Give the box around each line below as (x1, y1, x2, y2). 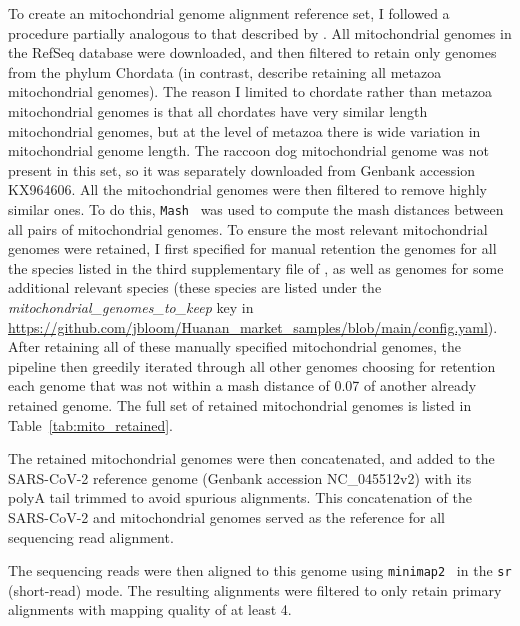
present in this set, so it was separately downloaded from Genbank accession (8, 159, 476, 180)
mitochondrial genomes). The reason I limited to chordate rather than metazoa (8, 81, 493, 102)
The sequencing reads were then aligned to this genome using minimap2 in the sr (8, 560, 512, 581)
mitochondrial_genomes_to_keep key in (8, 296, 254, 317)
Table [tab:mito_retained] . (8, 414, 173, 435)
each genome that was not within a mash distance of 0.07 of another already (8, 375, 477, 396)
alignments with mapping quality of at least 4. (8, 599, 292, 620)
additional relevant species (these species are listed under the (8, 277, 382, 298)
